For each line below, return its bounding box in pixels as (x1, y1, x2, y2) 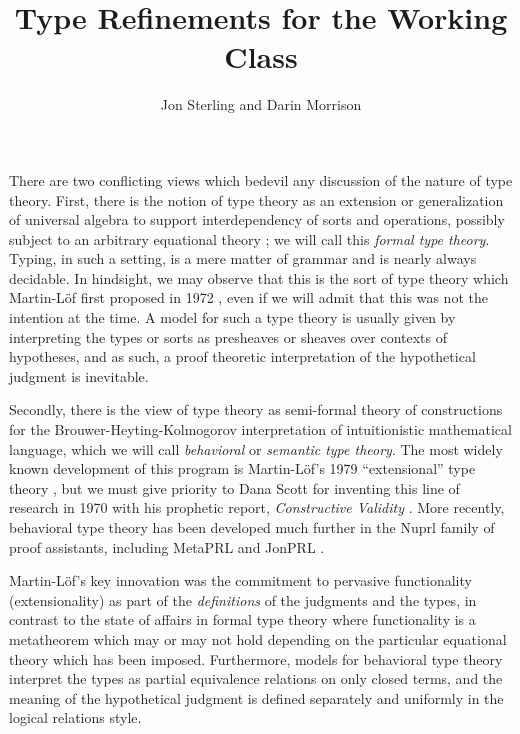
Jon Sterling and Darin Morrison (160, 94, 362, 115)
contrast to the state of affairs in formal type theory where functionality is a (9, 609, 476, 630)
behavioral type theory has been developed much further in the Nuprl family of (9, 517, 495, 537)
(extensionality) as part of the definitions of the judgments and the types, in (9, 589, 477, 610)
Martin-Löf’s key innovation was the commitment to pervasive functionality (9, 570, 472, 591)
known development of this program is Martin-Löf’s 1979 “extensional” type (9, 458, 476, 479)
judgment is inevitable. (9, 365, 149, 386)
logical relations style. (9, 707, 142, 728)
